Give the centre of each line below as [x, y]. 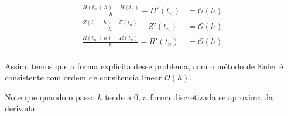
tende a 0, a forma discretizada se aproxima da [189, 96]
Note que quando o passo [50, 96]
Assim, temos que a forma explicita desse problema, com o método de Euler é [144, 66]
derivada [20, 108]
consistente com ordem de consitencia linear [83, 77]
